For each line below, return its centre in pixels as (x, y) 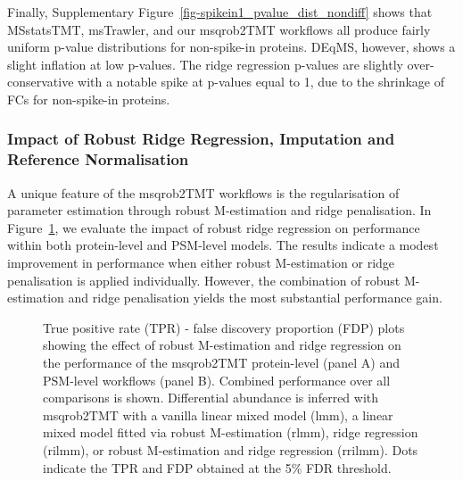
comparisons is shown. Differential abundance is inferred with (211, 398)
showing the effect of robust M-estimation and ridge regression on (222, 345)
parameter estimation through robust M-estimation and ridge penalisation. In (219, 210)
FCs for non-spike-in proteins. (89, 99)
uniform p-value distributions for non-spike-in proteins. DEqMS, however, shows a (231, 47)
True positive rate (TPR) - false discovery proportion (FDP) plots (224, 327)
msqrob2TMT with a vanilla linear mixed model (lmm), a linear (218, 415)
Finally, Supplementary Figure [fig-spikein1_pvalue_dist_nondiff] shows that (220, 12)
